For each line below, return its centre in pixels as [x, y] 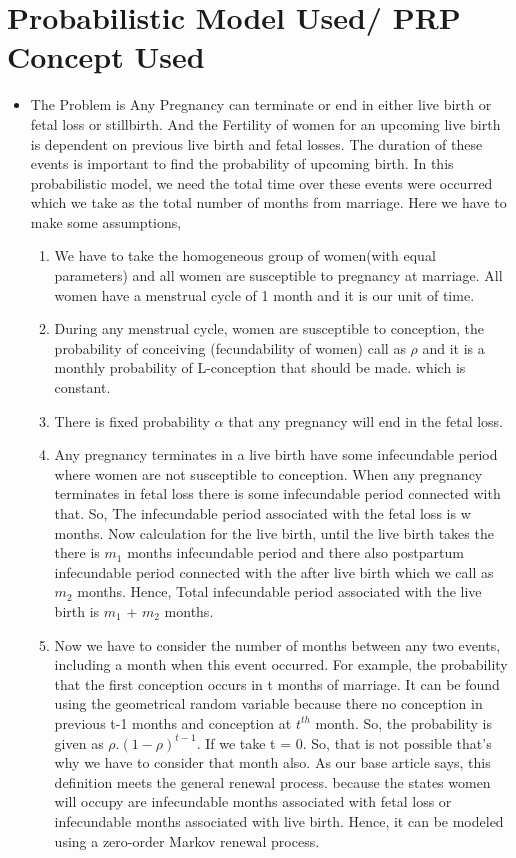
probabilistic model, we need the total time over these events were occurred [261, 182]
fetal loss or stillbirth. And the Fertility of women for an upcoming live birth [265, 123]
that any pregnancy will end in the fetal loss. [366, 420]
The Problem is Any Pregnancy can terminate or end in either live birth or [261, 104]
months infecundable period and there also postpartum [295, 552]
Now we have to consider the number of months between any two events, [277, 644]
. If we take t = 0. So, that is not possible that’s [344, 742]
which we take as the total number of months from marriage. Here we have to [268, 202]
